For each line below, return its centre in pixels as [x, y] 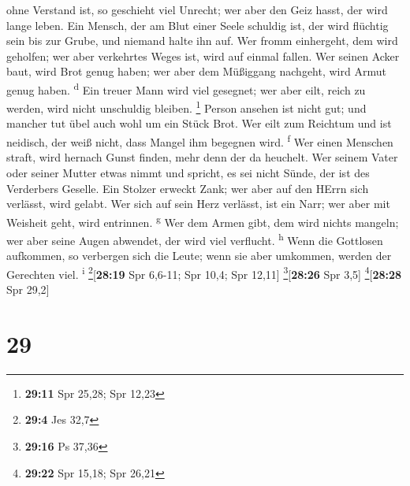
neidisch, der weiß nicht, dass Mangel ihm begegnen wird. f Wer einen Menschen [200, 141]
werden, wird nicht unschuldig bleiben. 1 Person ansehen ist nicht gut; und [186, 107]
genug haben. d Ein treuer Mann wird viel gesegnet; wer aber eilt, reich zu [186, 88]
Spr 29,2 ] [28, 289]
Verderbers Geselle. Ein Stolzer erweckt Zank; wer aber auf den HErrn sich [188, 188]
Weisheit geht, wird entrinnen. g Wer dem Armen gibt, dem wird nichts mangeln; [203, 221]
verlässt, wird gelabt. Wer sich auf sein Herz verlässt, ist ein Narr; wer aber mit [198, 204]
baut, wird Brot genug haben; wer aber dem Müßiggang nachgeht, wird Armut [196, 71]
